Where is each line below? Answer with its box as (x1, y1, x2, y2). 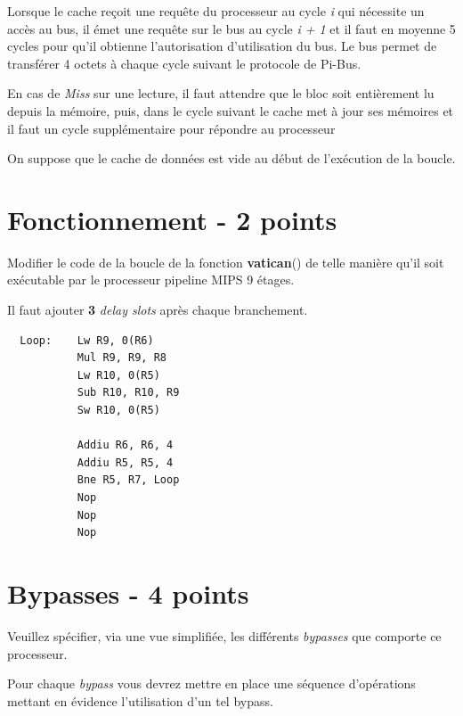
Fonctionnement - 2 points (7, 201, 337, 237)
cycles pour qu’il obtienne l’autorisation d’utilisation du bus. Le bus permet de (7, 37, 437, 55)
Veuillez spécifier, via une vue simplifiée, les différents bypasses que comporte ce (7, 626, 442, 645)
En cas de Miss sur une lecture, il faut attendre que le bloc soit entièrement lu (7, 84, 435, 103)
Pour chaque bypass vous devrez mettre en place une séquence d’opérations (7, 674, 416, 693)
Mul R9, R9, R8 (77, 351, 167, 365)
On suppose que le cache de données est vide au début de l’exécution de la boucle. (7, 149, 456, 168)
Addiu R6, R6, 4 (77, 439, 174, 452)
